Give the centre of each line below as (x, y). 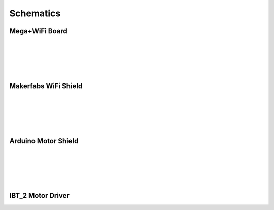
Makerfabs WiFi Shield (46, 86)
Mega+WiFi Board (39, 31)
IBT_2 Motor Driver (39, 196)
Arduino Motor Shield (44, 141)
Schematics (35, 13)
